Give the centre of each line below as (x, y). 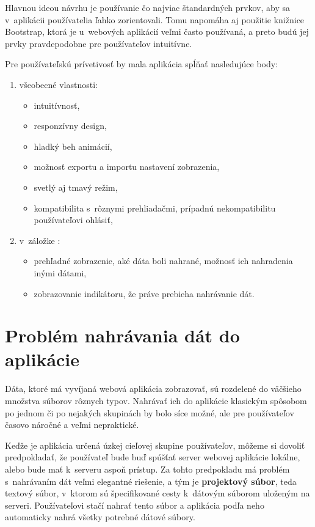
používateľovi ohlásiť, (73, 220)
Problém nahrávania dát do (122, 335)
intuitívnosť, (57, 105)
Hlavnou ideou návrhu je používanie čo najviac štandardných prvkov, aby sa (147, 7)
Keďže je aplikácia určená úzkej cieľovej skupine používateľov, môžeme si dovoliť (155, 445)
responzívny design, (70, 126)
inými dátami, (60, 272)
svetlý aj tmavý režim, (76, 187)
